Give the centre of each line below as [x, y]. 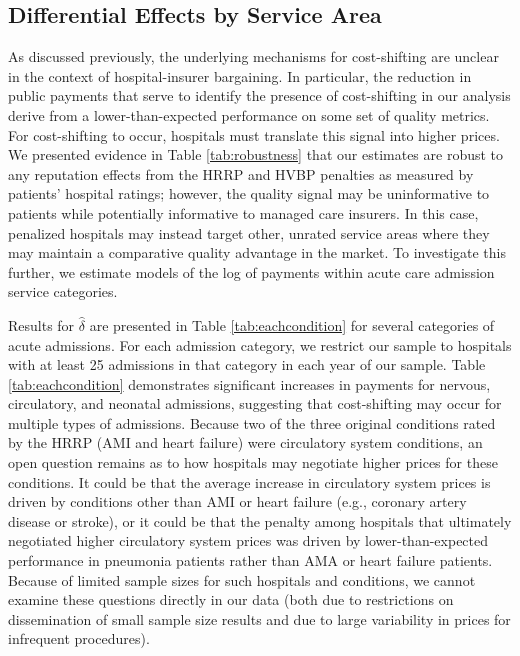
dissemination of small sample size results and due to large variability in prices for [259, 618]
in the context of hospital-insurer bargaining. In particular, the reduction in [240, 75]
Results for [41, 324]
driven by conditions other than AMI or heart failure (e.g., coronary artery [237, 501]
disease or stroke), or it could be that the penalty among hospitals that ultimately [260, 520]
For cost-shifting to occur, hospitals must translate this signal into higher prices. [254, 134]
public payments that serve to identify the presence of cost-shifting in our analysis [259, 95]
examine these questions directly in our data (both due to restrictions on [231, 599]
